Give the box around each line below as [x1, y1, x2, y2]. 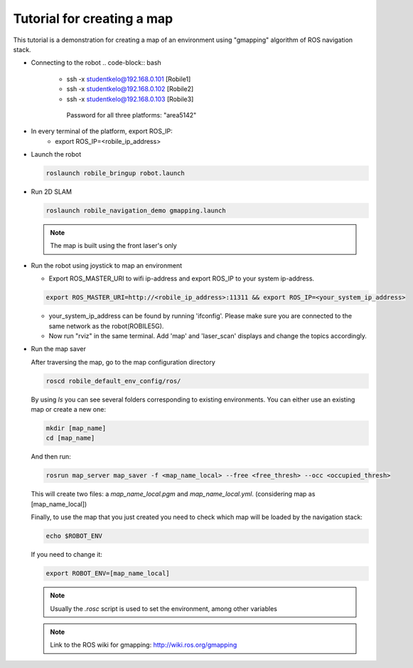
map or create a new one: [31, 405, 107, 414]
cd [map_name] [45, 434, 95, 442]
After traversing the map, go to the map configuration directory [31, 358, 216, 366]
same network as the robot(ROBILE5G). [48, 321, 164, 330]
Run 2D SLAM [31, 187, 73, 196]
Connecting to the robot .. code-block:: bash [31, 58, 161, 67]
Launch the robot [31, 150, 82, 159]
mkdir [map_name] [45, 424, 107, 432]
